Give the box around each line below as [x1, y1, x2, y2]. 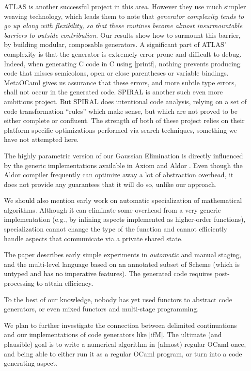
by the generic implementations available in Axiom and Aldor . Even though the [4, 160, 243, 170]
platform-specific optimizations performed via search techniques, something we [4, 124, 237, 135]
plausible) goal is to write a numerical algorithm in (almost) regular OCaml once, [4, 339, 246, 349]
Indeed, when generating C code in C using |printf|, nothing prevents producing [4, 58, 241, 68]
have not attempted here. [4, 134, 79, 144]
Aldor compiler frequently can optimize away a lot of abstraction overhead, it [4, 170, 234, 180]
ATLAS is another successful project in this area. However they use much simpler [4, 1, 246, 11]
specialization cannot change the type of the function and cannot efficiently [4, 224, 227, 234]
